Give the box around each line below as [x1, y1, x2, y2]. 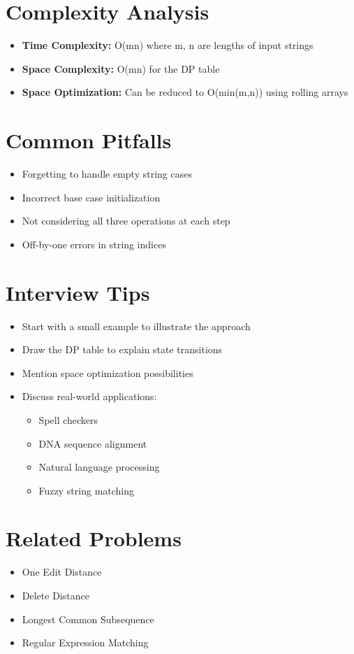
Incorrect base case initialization [22, 190, 161, 204]
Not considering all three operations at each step [22, 213, 230, 228]
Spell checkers [38, 412, 98, 427]
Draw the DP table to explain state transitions [22, 342, 223, 357]
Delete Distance [22, 588, 89, 602]
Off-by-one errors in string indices [22, 236, 166, 251]
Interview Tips [6, 278, 150, 306]
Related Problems [6, 524, 182, 553]
